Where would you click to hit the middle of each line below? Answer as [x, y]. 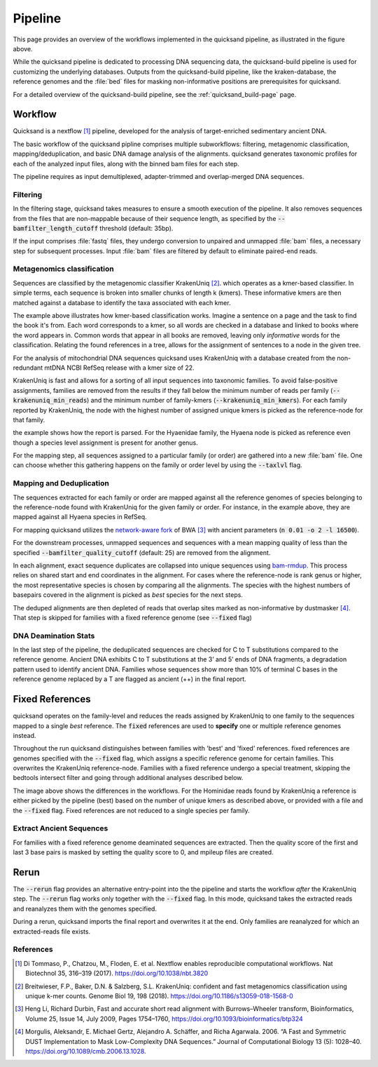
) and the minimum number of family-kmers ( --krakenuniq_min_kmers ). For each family [217, 401]
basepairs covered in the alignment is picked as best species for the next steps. [128, 595]
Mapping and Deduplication [61, 483]
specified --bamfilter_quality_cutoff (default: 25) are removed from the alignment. [142, 552]
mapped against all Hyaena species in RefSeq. [80, 517]
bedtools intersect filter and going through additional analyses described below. [128, 778]
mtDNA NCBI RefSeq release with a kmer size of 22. [120, 368]
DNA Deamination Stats [54, 636]
